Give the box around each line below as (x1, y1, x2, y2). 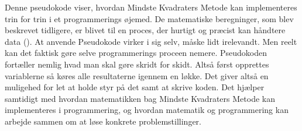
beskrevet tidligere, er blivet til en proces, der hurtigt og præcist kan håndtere (5, 24, 286, 36)
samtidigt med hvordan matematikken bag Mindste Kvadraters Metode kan (5, 92, 275, 104)
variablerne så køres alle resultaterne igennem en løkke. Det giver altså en (5, 69, 269, 82)
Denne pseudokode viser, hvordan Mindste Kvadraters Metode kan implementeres (5, 1, 297, 13)
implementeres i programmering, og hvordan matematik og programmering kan (5, 104, 289, 116)
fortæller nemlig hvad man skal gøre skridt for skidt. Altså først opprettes (5, 58, 269, 70)
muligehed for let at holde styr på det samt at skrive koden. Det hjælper (5, 81, 265, 93)
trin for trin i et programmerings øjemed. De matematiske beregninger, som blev (5, 12, 294, 24)
